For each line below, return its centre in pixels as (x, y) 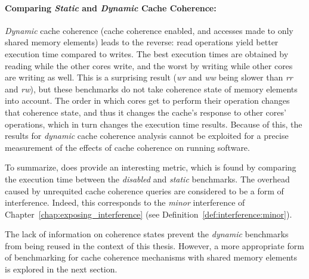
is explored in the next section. (61, 269)
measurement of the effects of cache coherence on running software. (127, 147)
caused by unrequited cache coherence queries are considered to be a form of (144, 190)
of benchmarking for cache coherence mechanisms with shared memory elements (151, 257)
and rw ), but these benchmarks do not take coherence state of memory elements (151, 89)
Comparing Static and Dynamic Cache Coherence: (111, 7)
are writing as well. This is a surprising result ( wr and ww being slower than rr (149, 77)
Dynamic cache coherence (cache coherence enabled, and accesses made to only (149, 30)
